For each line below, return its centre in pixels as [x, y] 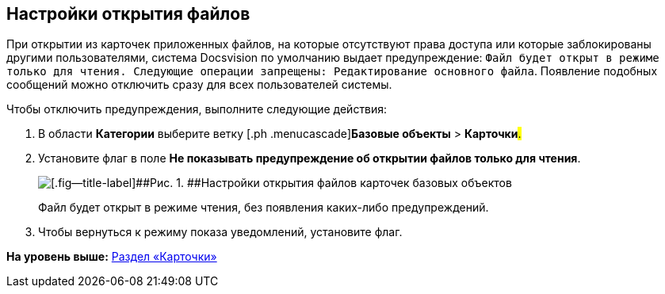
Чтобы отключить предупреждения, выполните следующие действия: [197, 109]
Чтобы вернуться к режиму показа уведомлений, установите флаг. [220, 232]
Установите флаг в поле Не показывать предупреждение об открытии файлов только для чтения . [310, 158]
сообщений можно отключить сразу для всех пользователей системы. [199, 85]
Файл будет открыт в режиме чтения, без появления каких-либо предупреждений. [264, 208]
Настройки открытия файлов [128, 14]
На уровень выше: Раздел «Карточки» [112, 257]
